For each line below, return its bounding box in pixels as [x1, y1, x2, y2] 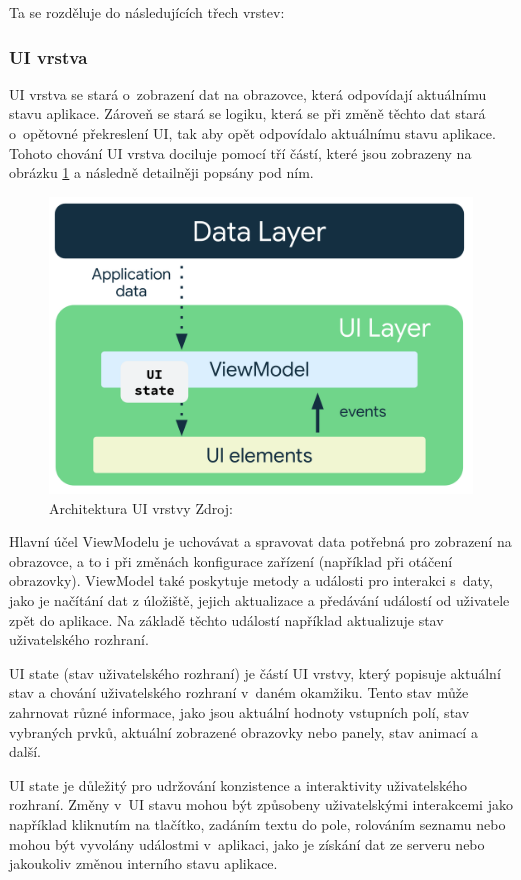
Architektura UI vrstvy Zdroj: [49, 497, 233, 518]
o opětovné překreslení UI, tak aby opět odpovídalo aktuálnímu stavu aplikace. [9, 123, 496, 143]
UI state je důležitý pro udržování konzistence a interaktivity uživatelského [9, 774, 468, 795]
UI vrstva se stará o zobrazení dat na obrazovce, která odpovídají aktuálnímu [9, 83, 487, 104]
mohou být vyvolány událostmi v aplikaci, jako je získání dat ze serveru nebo [9, 833, 485, 854]
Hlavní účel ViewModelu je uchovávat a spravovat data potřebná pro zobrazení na [9, 531, 512, 552]
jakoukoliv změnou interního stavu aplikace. [9, 853, 278, 874]
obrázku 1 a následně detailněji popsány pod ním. [9, 162, 314, 183]
